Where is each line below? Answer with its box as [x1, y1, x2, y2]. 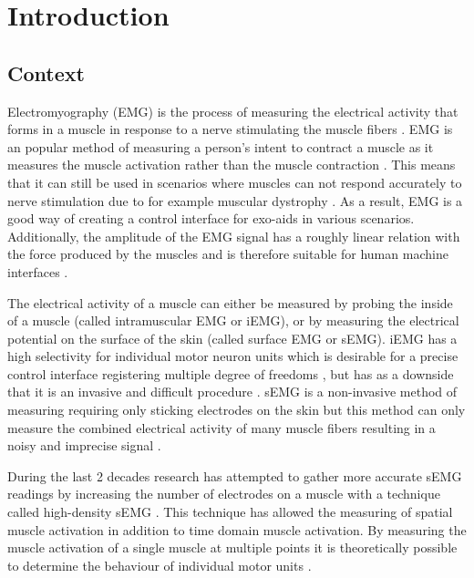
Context [7, 58, 85, 87]
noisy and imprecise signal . [7, 436, 161, 455]
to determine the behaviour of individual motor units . [7, 555, 312, 574]
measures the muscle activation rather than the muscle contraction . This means [7, 155, 456, 174]
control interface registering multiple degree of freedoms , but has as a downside [7, 364, 454, 383]
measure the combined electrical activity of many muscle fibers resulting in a [7, 418, 436, 437]
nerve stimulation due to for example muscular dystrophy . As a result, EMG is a [7, 191, 463, 210]
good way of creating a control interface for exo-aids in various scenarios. [7, 209, 415, 228]
